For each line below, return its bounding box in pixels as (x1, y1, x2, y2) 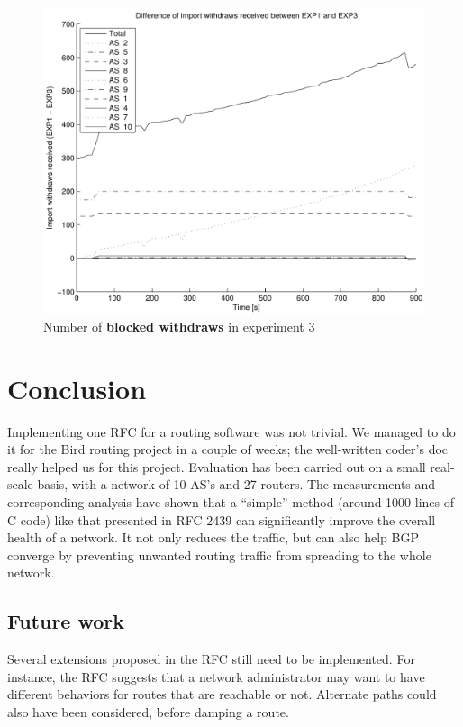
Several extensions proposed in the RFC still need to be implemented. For (7, 650, 415, 668)
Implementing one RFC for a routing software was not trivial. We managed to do (7, 422, 456, 441)
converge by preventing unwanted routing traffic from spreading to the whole (7, 545, 431, 564)
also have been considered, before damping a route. (7, 703, 289, 721)
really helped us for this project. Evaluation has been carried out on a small (7, 457, 426, 476)
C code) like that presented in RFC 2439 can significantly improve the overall (7, 510, 436, 529)
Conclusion (7, 369, 147, 406)
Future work (7, 607, 125, 635)
